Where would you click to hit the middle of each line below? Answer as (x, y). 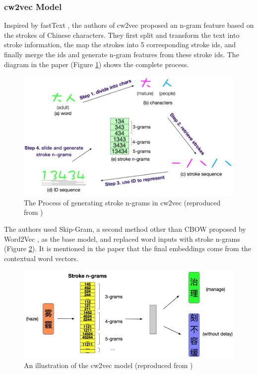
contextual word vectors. (41, 258)
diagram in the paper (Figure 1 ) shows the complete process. (97, 64)
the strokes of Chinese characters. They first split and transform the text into (122, 35)
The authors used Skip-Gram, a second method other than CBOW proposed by (125, 229)
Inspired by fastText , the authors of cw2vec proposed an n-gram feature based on (129, 25)
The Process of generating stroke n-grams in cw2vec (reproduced (122, 202)
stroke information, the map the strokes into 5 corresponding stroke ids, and (120, 45)
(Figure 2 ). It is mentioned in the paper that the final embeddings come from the (128, 248)
